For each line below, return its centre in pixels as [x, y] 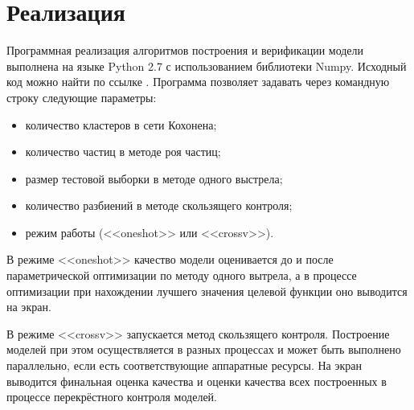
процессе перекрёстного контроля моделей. [112, 397]
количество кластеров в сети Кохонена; [121, 124]
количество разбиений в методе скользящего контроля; [159, 205]
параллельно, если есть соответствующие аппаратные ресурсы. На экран [184, 365]
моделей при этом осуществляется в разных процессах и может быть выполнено [204, 349]
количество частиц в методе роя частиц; [123, 152]
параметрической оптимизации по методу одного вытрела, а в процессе [182, 275]
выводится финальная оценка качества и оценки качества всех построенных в [197, 381]
